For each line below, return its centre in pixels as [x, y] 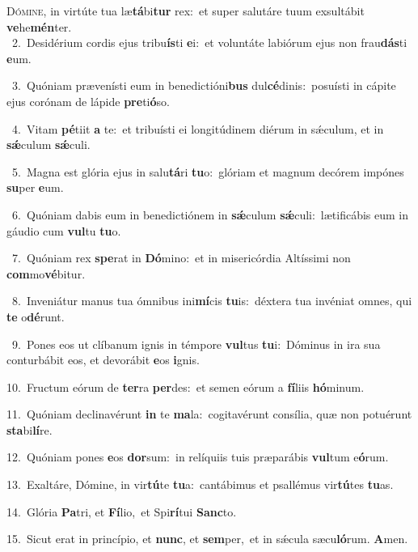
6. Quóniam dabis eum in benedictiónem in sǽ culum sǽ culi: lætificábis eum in [210, 214]
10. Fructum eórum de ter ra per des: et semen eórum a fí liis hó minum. [186, 386]
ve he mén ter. [39, 26]
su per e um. [35, 187]
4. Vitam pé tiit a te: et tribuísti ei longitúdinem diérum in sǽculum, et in [198, 128]
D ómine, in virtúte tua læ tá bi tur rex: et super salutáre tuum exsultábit [186, 11]
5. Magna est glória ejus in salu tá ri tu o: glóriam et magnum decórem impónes [208, 171]
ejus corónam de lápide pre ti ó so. [88, 101]
